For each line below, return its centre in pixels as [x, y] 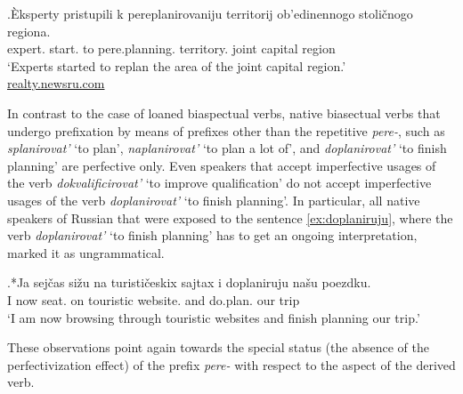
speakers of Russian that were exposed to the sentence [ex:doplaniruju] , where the [230, 217]
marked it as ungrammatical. [86, 252]
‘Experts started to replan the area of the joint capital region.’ [177, 65]
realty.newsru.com [56, 83]
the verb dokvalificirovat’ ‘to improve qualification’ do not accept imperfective [219, 183]
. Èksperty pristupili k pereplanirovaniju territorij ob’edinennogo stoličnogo [210, 13]
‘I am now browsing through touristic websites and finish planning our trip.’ [214, 317]
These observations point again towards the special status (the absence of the [218, 347]
